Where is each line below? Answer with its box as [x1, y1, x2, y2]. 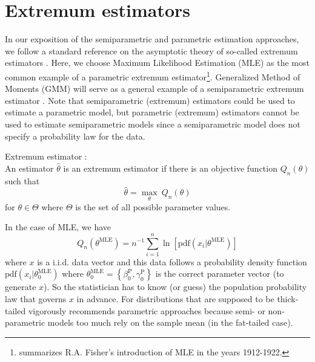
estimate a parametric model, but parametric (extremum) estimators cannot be [5, 106, 299, 118]
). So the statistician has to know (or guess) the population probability [44, 280, 307, 293]
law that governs [5, 293, 67, 305]
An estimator [5, 161, 54, 174]
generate [5, 280, 36, 293]
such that [5, 174, 40, 187]
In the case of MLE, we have [5, 221, 111, 233]
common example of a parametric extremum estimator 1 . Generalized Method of [5, 68, 300, 83]
